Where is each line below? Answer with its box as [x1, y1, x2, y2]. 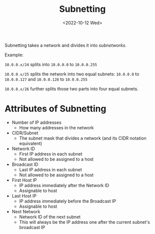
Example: [4, 52, 24, 58]
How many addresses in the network [19, 124, 94, 130]
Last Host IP [11, 193, 37, 198]
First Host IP [11, 177, 38, 183]
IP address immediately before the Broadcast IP [19, 198, 116, 204]
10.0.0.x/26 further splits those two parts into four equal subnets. [4, 85, 139, 92]
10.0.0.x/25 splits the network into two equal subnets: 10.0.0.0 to [4, 71, 139, 77]
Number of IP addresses [11, 119, 62, 125]
